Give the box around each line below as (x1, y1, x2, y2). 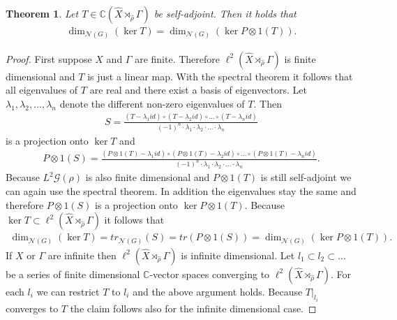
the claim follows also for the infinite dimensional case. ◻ (70, 301, 317, 316)
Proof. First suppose (6, 51, 92, 66)
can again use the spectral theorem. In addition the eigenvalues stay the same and (6, 183, 357, 198)
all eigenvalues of (6, 82, 78, 97)
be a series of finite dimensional (6, 266, 140, 281)
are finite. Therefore (135, 51, 220, 66)
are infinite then (47, 247, 117, 262)
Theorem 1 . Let (6, 6, 79, 20)
